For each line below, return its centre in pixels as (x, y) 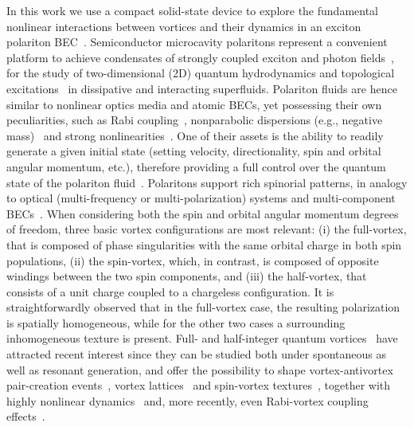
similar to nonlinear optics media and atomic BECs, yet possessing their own (194, 104)
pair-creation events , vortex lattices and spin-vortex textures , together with (199, 385)
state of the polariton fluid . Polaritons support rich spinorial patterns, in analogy (207, 182)
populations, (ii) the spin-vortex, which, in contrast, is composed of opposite (193, 260)
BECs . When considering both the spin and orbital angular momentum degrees (203, 213)
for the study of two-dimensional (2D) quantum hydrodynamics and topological (201, 73)
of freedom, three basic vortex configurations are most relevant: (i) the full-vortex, (207, 229)
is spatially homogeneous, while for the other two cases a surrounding (176, 322)
